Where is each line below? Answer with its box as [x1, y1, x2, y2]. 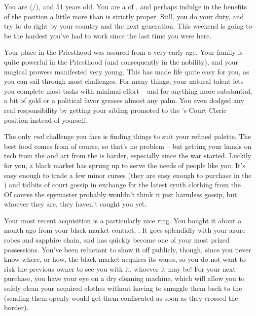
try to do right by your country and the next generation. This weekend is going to [4, 21, 252, 31]
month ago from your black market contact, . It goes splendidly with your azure [4, 225, 246, 235]
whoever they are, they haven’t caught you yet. [4, 199, 147, 209]
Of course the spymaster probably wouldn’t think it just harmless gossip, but [4, 189, 237, 199]
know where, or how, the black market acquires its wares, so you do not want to [4, 254, 246, 264]
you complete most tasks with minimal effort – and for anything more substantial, [4, 85, 252, 96]
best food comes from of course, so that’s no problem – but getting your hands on [4, 140, 252, 151]
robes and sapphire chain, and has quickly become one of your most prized [4, 235, 230, 245]
